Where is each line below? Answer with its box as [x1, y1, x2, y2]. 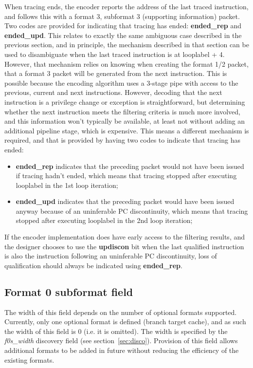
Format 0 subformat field [4, 284, 133, 299]
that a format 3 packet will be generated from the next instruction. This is [4, 68, 227, 78]
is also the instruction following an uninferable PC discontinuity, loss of [4, 251, 217, 261]
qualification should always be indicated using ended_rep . [4, 260, 182, 270]
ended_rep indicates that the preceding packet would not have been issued [16, 161, 244, 171]
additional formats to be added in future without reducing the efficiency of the [4, 345, 239, 355]
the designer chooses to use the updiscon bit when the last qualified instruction [4, 241, 244, 251]
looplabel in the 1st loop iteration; [16, 180, 118, 190]
